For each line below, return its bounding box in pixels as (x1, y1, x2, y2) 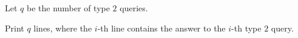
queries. (120, 2, 148, 14)
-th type (231, 21, 262, 34)
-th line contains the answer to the (97, 21, 226, 34)
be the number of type (26, 2, 110, 14)
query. (271, 21, 294, 34)
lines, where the (33, 21, 92, 34)
